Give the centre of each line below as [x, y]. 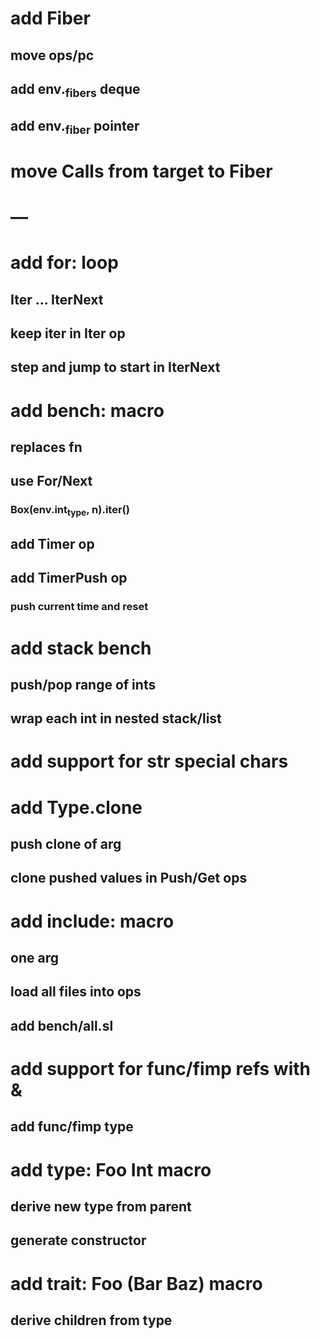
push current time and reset [79, 607]
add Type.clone [76, 807]
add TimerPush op [69, 578]
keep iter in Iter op [68, 333]
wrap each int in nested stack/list [116, 718]
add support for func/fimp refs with [160, 1069]
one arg [34, 958]
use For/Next [51, 481]
